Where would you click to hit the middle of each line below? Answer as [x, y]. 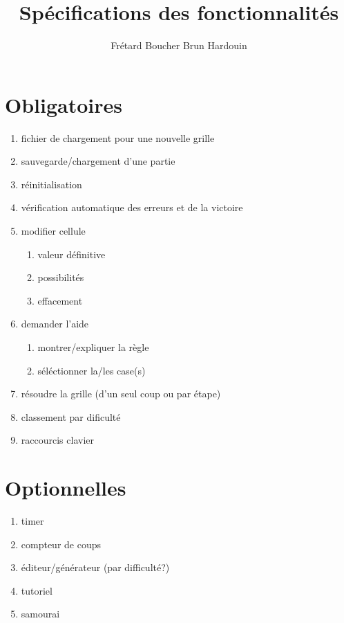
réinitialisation [51, 184]
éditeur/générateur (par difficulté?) [95, 567]
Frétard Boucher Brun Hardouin [179, 45]
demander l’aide [55, 324]
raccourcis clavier [57, 440]
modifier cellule [53, 231]
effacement [60, 300]
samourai [40, 614]
